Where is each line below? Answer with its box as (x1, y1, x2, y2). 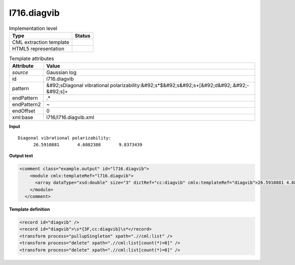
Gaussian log (46, 69, 77, 76)
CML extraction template (12, 38, 69, 45)
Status (74, 32, 90, 39)
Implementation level (9, 25, 58, 32)
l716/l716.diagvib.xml (46, 114, 94, 121)
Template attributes (9, 55, 54, 62)
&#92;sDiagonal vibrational (46, 82, 109, 89)
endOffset (12, 107, 35, 114)
